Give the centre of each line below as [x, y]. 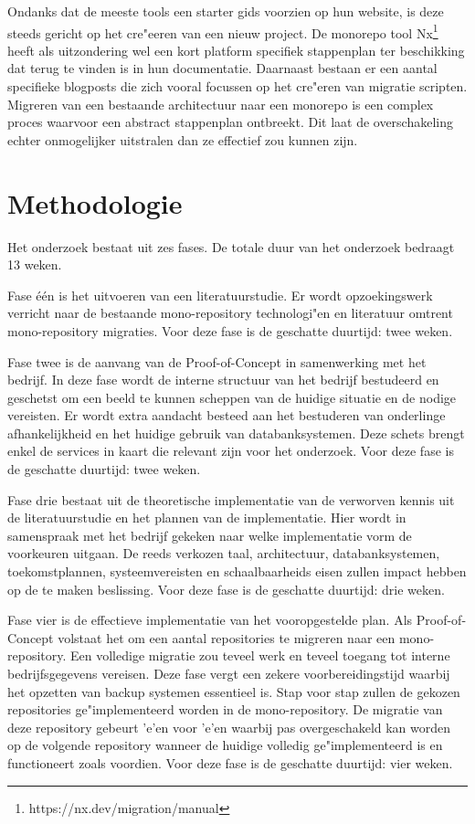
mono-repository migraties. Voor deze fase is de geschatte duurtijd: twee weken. [230, 330]
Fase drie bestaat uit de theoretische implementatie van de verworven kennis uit [231, 499]
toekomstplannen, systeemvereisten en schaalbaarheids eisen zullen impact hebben [237, 571]
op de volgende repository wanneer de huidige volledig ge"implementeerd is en [225, 745]
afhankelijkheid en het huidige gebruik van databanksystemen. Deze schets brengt [236, 433]
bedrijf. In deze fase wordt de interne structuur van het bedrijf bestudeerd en [223, 380]
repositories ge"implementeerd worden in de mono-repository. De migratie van [225, 709]
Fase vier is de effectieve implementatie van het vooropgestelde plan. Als [210, 620]
